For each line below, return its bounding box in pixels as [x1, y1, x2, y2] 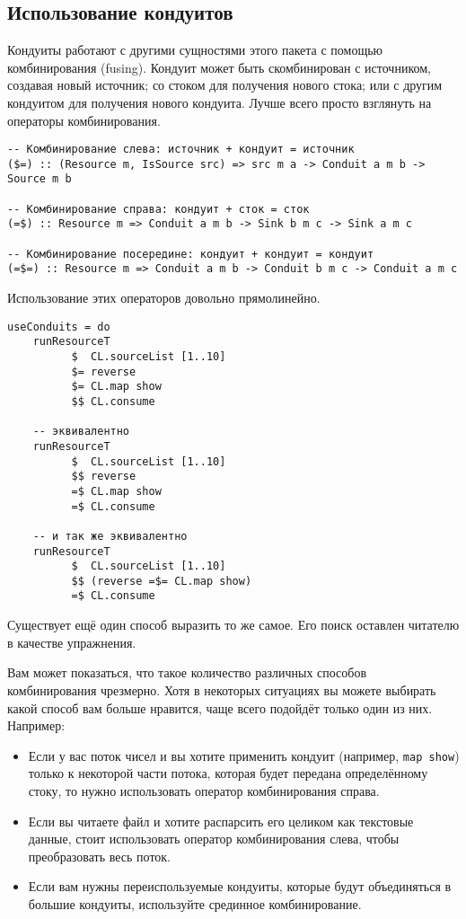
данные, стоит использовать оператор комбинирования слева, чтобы [28, 829, 400, 848]
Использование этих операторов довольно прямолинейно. [7, 288, 321, 307]
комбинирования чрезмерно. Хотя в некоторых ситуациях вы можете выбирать [7, 680, 436, 699]
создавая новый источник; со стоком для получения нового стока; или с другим [7, 75, 443, 94]
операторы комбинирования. [7, 110, 161, 129]
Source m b [7, 172, 72, 186]
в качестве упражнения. [7, 632, 136, 651]
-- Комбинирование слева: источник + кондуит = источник [7, 143, 355, 156]
